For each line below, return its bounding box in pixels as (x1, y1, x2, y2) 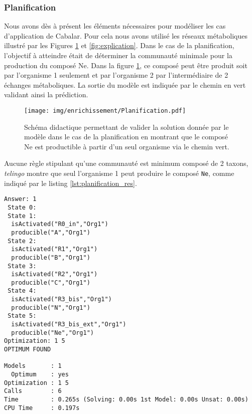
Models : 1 (4, 362, 62, 370)
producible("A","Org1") (11, 229, 90, 236)
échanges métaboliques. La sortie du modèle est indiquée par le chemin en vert (4, 79, 246, 90)
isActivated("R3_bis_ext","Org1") (11, 321, 127, 328)
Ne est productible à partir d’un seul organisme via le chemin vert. (24, 141, 229, 151)
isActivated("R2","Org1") (11, 271, 98, 278)
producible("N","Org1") (11, 304, 90, 311)
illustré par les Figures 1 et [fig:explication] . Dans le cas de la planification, (4, 40, 234, 51)
